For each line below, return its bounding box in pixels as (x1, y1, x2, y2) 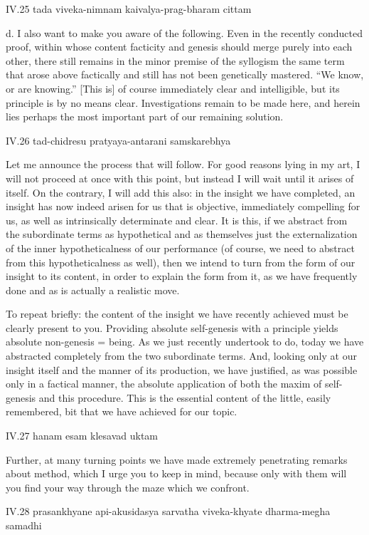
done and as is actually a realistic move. (6, 282, 180, 297)
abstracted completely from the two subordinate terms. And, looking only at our (6, 348, 357, 363)
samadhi (6, 518, 42, 532)
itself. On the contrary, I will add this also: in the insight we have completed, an (6, 185, 355, 199)
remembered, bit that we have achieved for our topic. (6, 404, 237, 419)
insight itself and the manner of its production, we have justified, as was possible (6, 362, 358, 377)
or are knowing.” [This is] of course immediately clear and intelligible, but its (6, 80, 340, 95)
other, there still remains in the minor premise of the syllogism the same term (6, 53, 345, 68)
